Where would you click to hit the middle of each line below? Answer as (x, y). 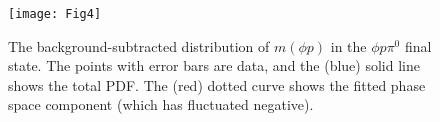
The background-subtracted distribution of (139, 45)
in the (348, 45)
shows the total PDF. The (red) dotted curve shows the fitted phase (217, 84)
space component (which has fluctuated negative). (161, 104)
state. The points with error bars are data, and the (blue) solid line (214, 65)
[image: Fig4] (55, 14)
